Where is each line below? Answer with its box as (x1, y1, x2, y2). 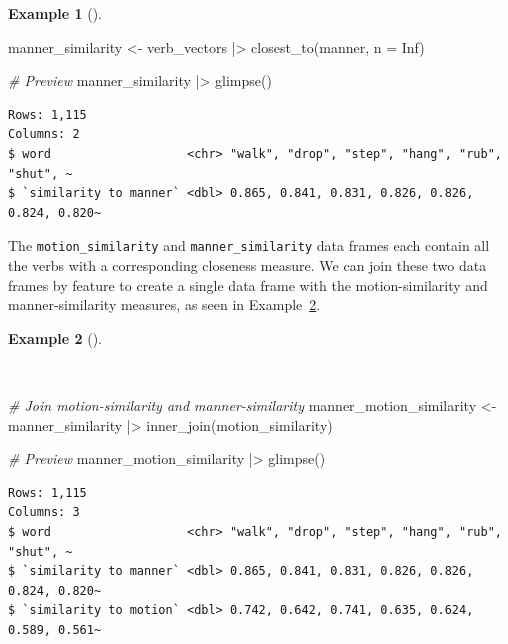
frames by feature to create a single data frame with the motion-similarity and (8, 274, 488, 295)
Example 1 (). (8, 3, 102, 23)
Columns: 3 (8, 505, 80, 520)
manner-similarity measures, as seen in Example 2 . (8, 294, 321, 315)
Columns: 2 (8, 127, 80, 142)
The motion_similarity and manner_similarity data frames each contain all (8, 235, 490, 256)
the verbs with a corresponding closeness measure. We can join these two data (8, 255, 487, 275)
